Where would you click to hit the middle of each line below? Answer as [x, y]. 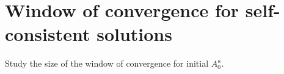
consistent [48, 34]
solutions [134, 34]
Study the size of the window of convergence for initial [107, 63]
